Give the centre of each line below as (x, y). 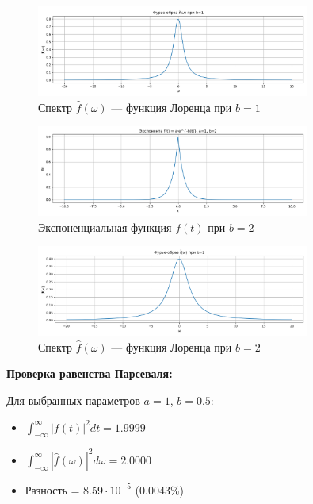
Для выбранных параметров (73, 400)
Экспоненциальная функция (105, 227)
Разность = (52, 489)
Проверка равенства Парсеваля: (90, 373)
